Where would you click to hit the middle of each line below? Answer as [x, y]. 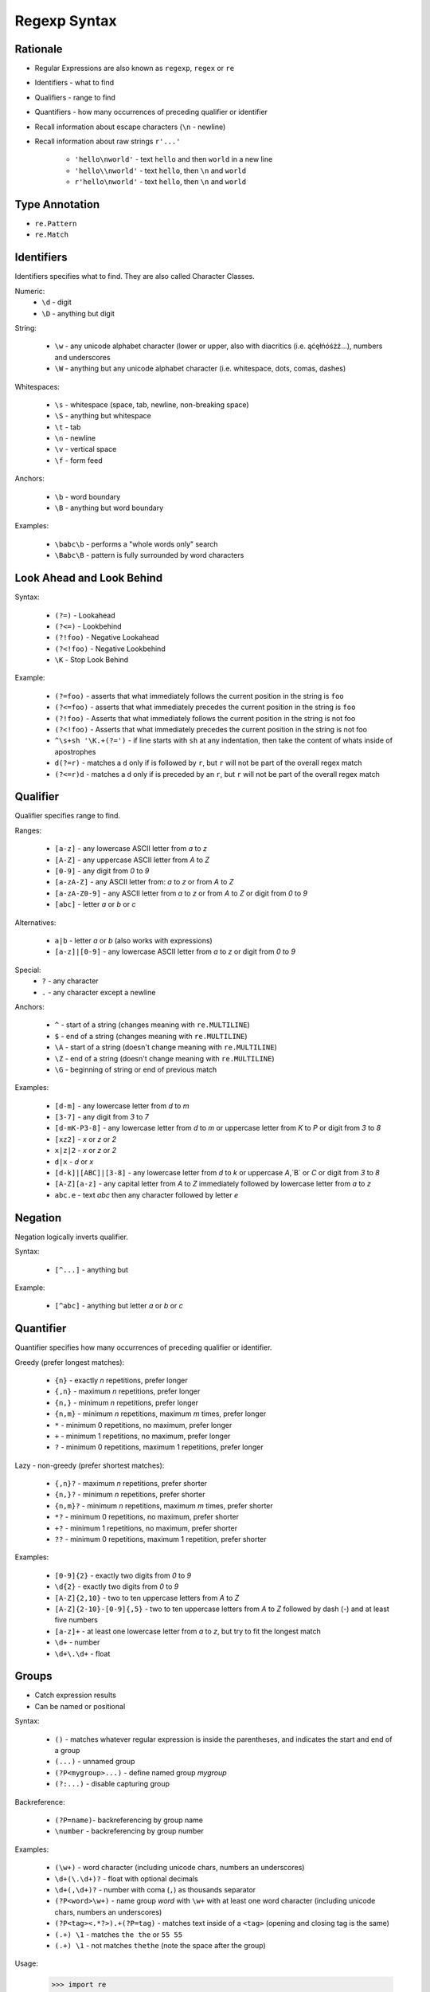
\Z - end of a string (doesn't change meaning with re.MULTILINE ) [164, 1058]
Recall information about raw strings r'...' [107, 141]
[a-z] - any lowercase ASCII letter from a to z [131, 849]
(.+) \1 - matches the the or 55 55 [119, 1934]
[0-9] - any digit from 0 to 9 [102, 871]
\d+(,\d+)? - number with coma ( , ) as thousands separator [155, 1889]
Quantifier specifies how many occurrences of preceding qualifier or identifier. [143, 1347]
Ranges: [28, 830]
